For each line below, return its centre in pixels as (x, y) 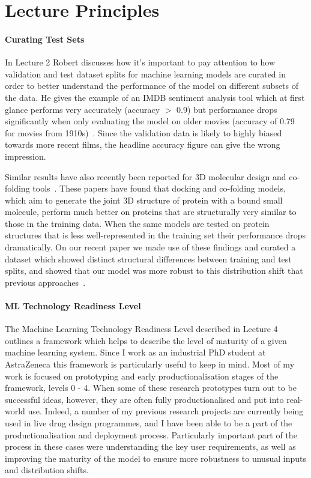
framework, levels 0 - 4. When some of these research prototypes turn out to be (151, 388)
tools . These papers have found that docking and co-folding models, (159, 188)
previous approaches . (45, 282)
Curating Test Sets (45, 39)
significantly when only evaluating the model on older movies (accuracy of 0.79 (150, 121)
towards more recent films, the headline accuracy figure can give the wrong (143, 144)
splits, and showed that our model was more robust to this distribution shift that (154, 271)
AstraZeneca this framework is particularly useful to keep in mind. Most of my (150, 364)
